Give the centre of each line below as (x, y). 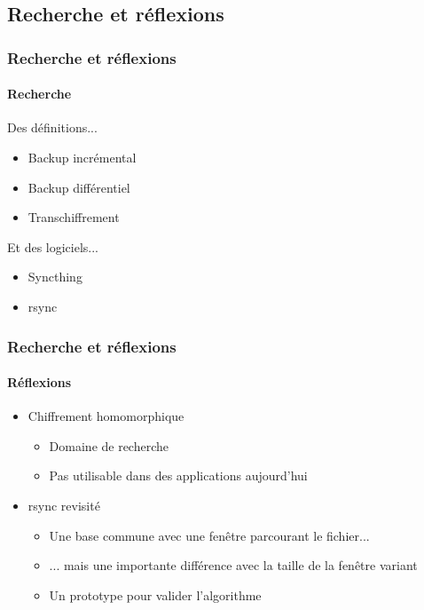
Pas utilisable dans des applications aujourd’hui (178, 475)
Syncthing (55, 277)
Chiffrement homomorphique (106, 416)
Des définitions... (52, 127)
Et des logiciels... (53, 246)
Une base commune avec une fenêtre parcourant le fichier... (209, 535)
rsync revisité (64, 505)
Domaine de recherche (109, 445)
